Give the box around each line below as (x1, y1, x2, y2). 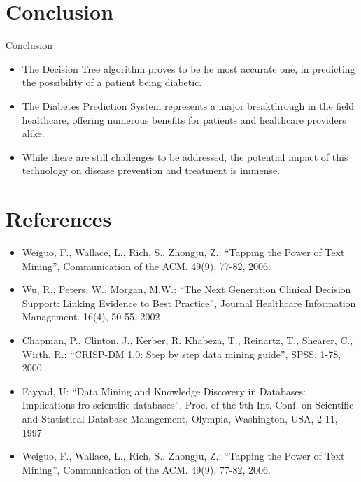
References (6, 204, 112, 233)
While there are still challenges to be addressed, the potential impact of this (22, 149, 348, 164)
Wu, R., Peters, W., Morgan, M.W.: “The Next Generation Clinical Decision (22, 282, 351, 297)
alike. (22, 126, 45, 141)
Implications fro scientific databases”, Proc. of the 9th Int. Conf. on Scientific (22, 397, 354, 412)
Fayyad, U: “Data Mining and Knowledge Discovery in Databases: (22, 383, 306, 398)
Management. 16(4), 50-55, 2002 (22, 309, 160, 324)
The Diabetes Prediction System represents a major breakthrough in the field (22, 98, 355, 113)
